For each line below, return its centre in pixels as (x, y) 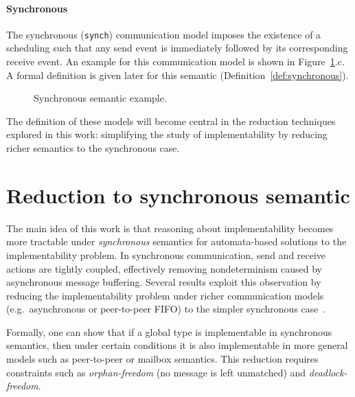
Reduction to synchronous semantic (178, 195)
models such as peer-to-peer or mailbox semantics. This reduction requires (162, 359)
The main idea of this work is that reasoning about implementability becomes (170, 228)
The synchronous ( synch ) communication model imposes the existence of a (164, 34)
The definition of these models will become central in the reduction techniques (171, 121)
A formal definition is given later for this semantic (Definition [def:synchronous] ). (177, 75)
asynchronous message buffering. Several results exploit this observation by (164, 282)
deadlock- (328, 372)
